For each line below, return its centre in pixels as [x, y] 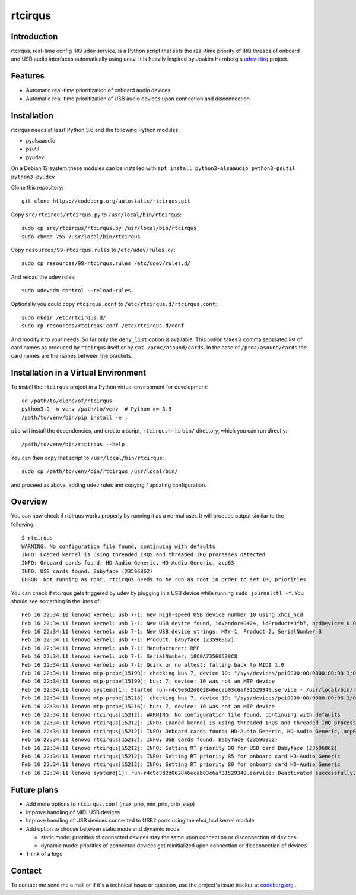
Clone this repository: [37, 187]
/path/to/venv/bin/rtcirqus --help [73, 445]
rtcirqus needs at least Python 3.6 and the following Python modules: [96, 130]
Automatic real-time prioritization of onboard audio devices [98, 90]
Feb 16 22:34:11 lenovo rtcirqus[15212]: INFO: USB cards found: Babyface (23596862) [150, 740]
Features [28, 76]
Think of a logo [44, 853]
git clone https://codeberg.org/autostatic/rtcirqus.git [106, 201]
